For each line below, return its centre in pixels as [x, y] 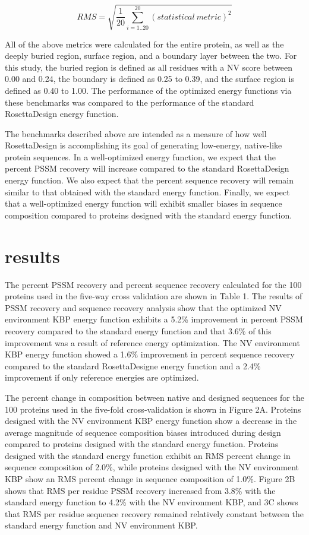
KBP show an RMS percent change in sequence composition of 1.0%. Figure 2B [150, 479]
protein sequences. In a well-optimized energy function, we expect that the [140, 156]
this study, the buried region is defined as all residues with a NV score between [149, 67]
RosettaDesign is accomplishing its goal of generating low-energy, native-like [144, 145]
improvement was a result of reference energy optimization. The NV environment [152, 342]
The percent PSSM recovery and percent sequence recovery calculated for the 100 [153, 284]
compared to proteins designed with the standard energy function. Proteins [142, 444]
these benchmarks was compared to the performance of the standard [130, 102]
